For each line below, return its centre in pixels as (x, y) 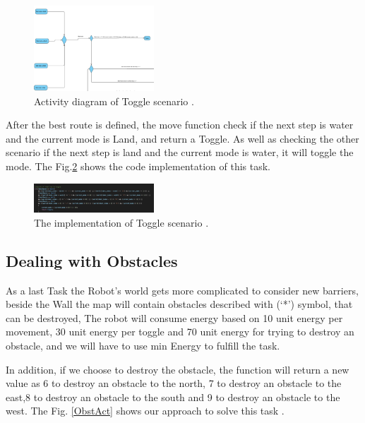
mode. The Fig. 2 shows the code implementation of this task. (138, 166)
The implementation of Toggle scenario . (121, 222)
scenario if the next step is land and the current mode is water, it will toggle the (180, 152)
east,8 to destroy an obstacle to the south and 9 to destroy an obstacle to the (173, 397)
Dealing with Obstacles (92, 260)
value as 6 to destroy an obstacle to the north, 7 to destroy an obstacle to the (174, 383)
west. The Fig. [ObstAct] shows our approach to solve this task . (145, 411)
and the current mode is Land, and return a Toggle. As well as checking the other (182, 138)
